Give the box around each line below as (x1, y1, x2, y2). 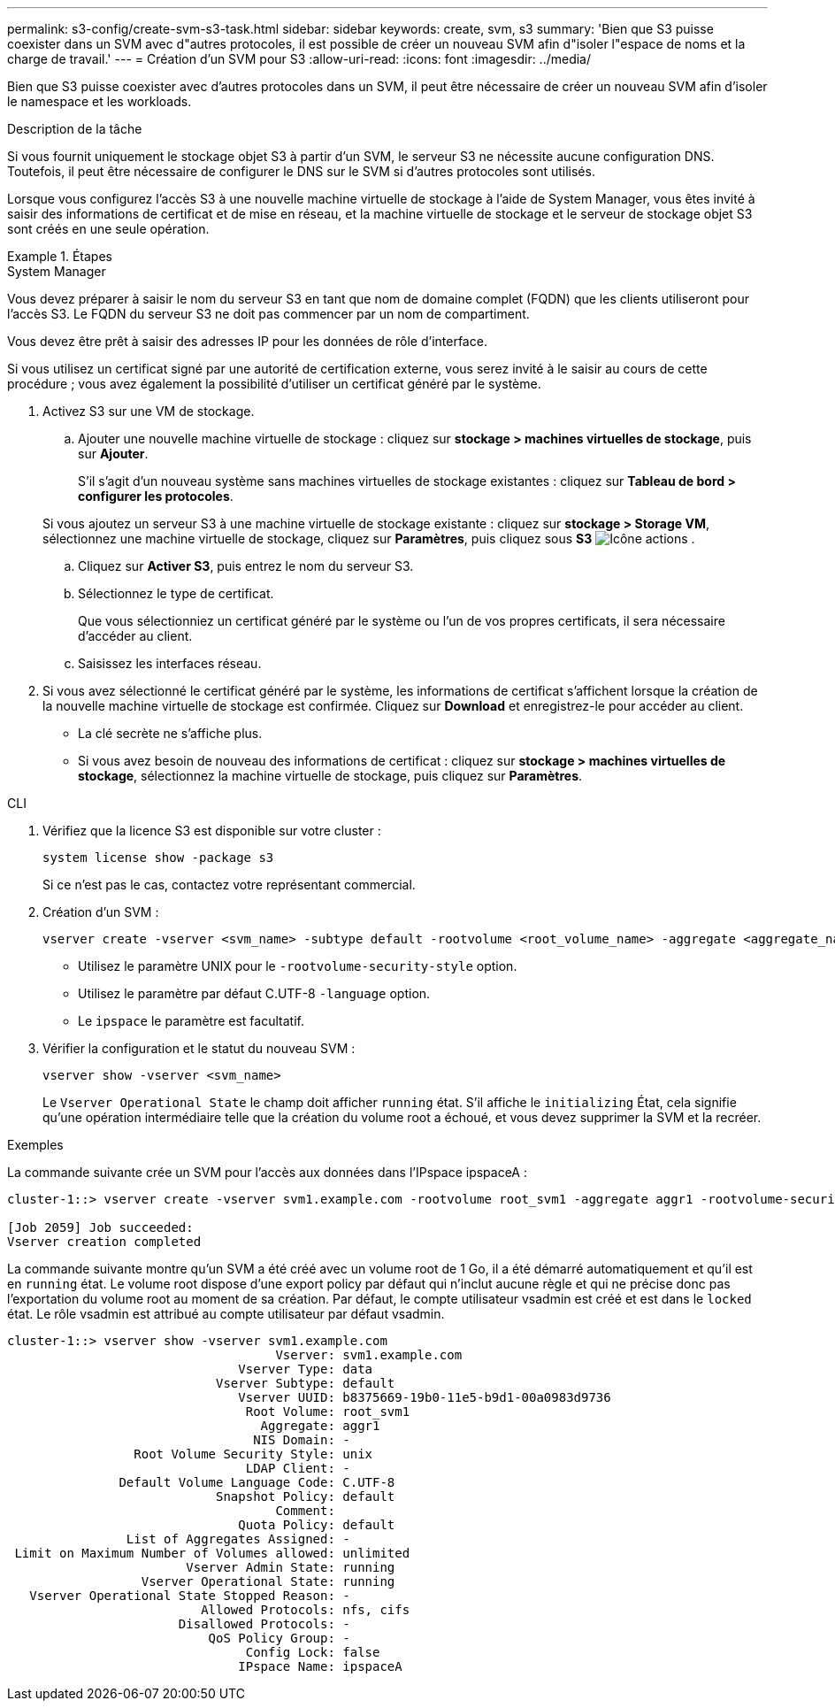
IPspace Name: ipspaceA (238, 1659, 402, 1673)
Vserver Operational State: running (141, 1574, 395, 1589)
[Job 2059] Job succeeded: (7, 1220, 194, 1235)
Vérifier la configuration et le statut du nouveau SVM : (42, 1041, 356, 1056)
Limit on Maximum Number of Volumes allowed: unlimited (14, 1546, 410, 1560)
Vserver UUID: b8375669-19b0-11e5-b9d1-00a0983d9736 (238, 1390, 611, 1404)
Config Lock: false (245, 1645, 380, 1659)
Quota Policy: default (238, 1518, 395, 1532)
